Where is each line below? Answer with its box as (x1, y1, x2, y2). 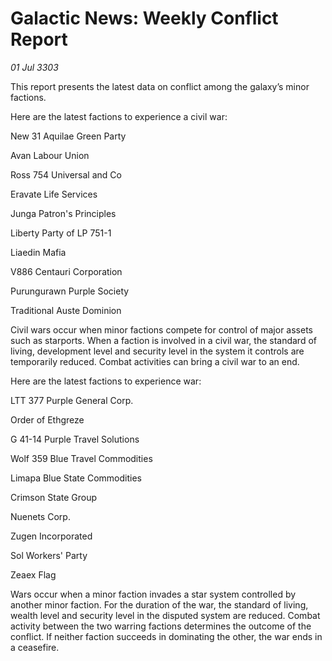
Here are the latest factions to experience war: (10, 375, 202, 387)
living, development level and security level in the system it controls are (10, 345, 305, 357)
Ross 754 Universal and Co (10, 168, 122, 181)
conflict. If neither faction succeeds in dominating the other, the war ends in (10, 630, 323, 642)
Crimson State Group (10, 491, 98, 503)
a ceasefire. (10, 641, 60, 653)
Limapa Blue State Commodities (10, 472, 142, 484)
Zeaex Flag (10, 568, 57, 581)
